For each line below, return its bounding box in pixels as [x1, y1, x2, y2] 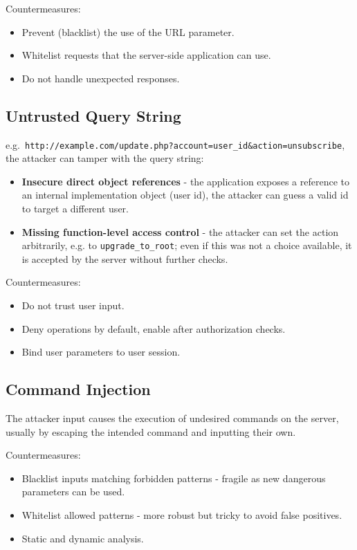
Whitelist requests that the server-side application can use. [21, 48, 271, 62]
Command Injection [6, 378, 151, 400]
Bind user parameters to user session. [21, 345, 181, 359]
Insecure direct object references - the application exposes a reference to [21, 174, 349, 188]
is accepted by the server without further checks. [21, 251, 228, 266]
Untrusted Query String [6, 104, 181, 126]
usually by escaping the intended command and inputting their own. [6, 424, 296, 439]
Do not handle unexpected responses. [21, 71, 180, 85]
